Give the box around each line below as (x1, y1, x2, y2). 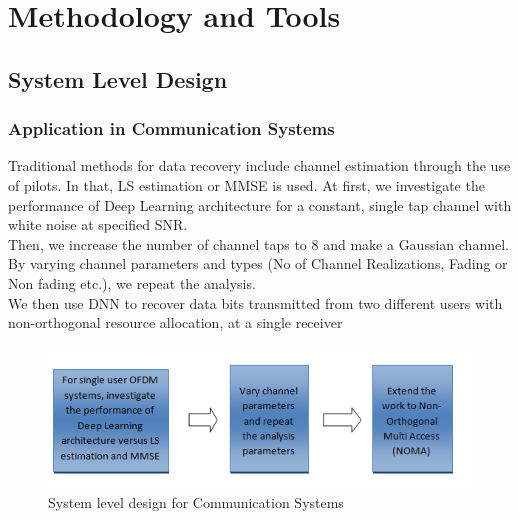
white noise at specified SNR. (8, 214, 188, 235)
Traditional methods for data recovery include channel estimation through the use (8, 155, 511, 176)
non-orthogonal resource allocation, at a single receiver (8, 312, 343, 333)
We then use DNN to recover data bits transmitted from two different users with (8, 292, 503, 313)
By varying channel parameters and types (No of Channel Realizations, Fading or (8, 253, 508, 274)
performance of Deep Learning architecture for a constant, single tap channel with (8, 194, 512, 215)
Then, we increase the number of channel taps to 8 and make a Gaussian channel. (8, 233, 509, 254)
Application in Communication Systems (8, 116, 335, 141)
